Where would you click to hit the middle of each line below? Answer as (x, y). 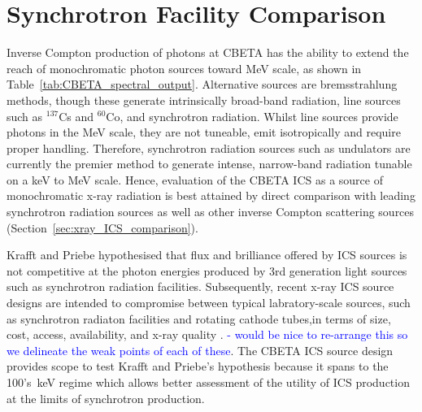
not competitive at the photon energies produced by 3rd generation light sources (207, 270)
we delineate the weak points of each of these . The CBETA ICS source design (200, 350)
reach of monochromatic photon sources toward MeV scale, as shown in (184, 68)
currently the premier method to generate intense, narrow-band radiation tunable (209, 164)
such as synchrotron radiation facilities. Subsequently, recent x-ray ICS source (200, 286)
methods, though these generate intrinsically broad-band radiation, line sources (204, 100)
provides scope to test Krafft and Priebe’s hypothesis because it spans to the (198, 366)
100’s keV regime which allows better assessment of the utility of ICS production (208, 382)
